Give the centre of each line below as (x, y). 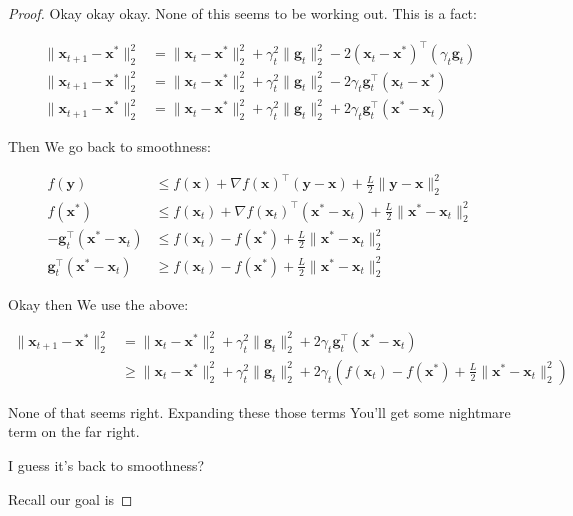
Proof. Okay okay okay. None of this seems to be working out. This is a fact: (242, 13)
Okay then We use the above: (98, 303)
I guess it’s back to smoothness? (106, 465)
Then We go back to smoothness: (109, 146)
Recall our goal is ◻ (70, 498)
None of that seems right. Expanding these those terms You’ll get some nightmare (259, 411)
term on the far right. (74, 431)
